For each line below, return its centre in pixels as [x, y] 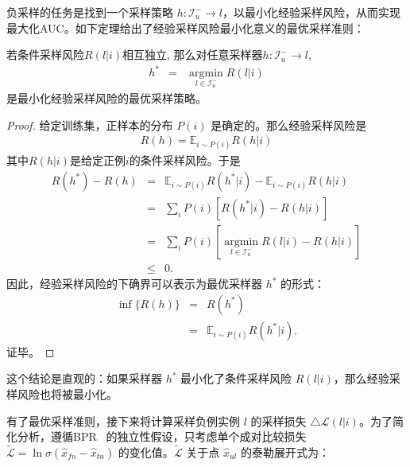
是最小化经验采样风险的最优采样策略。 [106, 97]
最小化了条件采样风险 [236, 378]
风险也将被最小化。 [67, 393]
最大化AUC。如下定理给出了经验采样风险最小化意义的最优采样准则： [186, 27]
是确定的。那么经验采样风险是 [289, 125]
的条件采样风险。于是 [185, 160]
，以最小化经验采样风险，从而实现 [311, 12]
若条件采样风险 [45, 54]
